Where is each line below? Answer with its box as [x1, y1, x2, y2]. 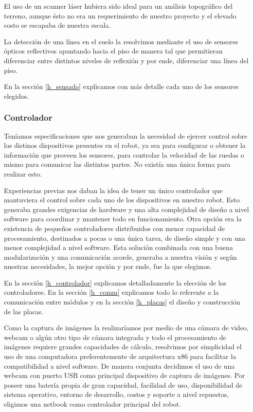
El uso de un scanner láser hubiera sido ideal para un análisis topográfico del [4, 1, 233, 11]
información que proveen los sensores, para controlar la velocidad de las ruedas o [4, 149, 244, 160]
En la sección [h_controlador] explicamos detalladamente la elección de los [4, 277, 227, 287]
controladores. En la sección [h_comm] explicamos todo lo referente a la [4, 287, 219, 297]
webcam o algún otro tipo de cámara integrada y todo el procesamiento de [4, 332, 226, 342]
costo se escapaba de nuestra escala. [4, 20, 111, 30]
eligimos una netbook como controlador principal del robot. [4, 399, 181, 409]
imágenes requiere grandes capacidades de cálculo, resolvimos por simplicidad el [4, 341, 242, 352]
